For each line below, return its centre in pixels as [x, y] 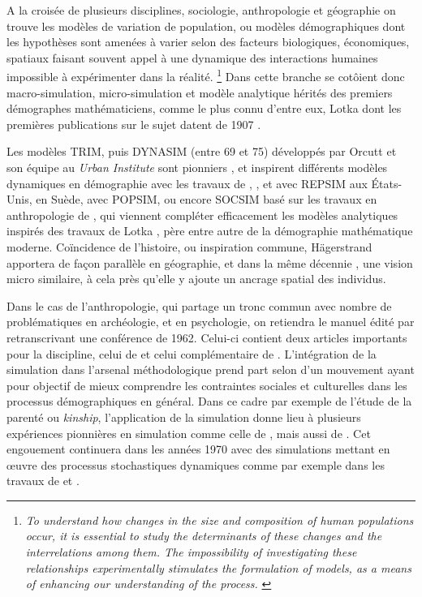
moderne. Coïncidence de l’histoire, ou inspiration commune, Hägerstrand [189, 246]
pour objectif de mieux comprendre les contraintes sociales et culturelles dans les [207, 385]
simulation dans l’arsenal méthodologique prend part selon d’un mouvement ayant [211, 369]
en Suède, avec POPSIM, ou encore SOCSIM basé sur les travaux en [207, 199]
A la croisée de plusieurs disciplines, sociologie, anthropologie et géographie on [201, 10]
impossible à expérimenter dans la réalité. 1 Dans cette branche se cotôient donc [206, 75]
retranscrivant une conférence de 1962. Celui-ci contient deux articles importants [207, 337]
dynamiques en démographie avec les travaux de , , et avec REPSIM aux [187, 183]
